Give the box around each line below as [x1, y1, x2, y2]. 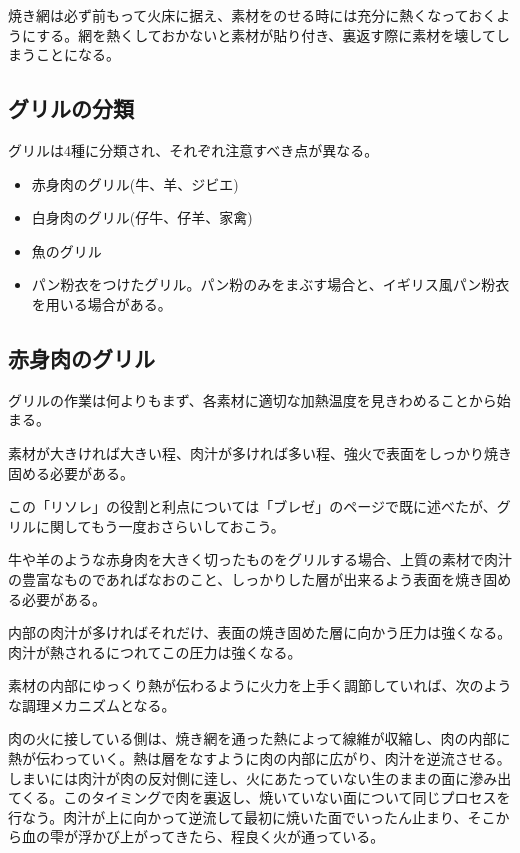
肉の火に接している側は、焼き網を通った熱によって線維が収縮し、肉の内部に [8, 728, 511, 749]
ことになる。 [35, 44, 120, 65]
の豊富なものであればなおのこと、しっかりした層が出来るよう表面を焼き [8, 568, 484, 589]
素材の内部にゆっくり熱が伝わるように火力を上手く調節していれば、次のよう [8, 675, 512, 696]
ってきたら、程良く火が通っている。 [147, 826, 385, 847]
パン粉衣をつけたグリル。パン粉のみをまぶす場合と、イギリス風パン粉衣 [31, 274, 510, 295]
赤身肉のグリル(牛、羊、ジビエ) [31, 173, 239, 194]
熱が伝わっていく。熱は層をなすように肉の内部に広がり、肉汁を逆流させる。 [8, 748, 511, 769]
